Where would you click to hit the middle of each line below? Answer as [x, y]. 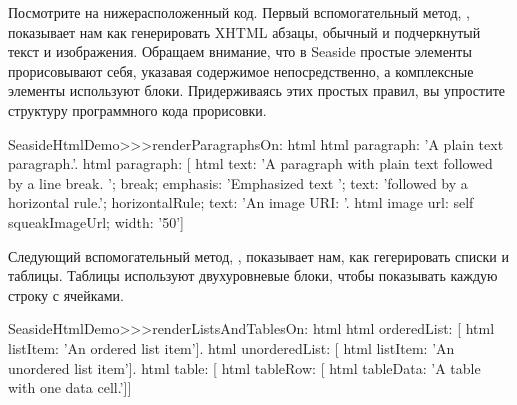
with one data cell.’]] [70, 387]
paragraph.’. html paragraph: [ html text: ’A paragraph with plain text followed [250, 163]
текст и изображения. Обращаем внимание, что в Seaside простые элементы [240, 51]
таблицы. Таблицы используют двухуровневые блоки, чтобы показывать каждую [253, 275]
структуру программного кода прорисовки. [137, 109]
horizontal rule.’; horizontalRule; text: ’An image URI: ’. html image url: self [241, 202]
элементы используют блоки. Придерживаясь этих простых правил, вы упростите [256, 90]
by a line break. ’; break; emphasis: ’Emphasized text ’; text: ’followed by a [238, 182]
